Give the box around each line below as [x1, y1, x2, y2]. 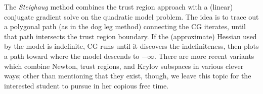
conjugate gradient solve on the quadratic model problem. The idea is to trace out [4, 11, 259, 22]
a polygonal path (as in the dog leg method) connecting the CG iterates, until [4, 21, 246, 32]
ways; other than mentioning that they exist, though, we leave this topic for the [4, 70, 251, 81]
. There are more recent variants [154, 50, 254, 61]
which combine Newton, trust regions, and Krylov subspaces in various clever [4, 60, 244, 71]
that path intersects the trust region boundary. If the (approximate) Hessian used [4, 31, 257, 41]
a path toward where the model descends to [4, 50, 140, 61]
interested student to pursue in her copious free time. [4, 80, 169, 90]
